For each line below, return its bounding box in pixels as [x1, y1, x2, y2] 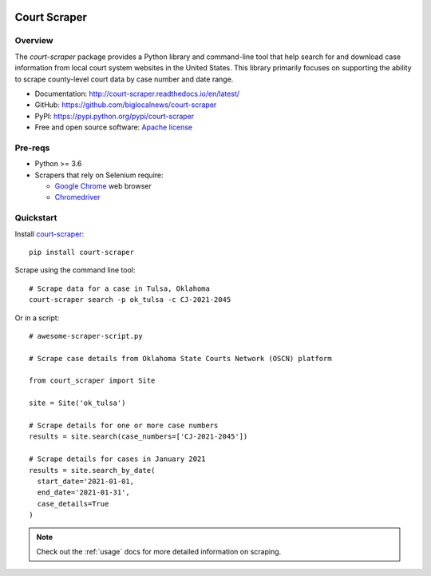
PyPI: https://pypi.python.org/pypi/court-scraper [34, 111, 195, 121]
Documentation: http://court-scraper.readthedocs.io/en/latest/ [34, 89, 239, 98]
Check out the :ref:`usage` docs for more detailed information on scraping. [36, 546, 282, 556]
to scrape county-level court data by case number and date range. [14, 74, 234, 84]
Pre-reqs [14, 142, 50, 153]
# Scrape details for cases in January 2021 [29, 455, 207, 463]
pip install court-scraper [29, 248, 135, 256]
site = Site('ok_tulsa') [29, 399, 126, 407]
